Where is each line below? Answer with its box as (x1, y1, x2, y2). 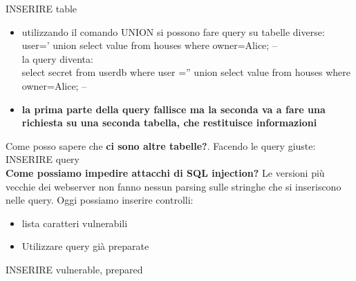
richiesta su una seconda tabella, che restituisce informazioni (21, 115, 317, 130)
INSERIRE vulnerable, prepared (6, 262, 143, 276)
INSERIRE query (6, 152, 80, 166)
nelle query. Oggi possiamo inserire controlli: (6, 193, 194, 207)
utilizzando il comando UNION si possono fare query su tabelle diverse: (21, 24, 325, 39)
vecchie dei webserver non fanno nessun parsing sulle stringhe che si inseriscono (6, 179, 341, 193)
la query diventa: (21, 51, 93, 66)
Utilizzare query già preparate (21, 239, 149, 253)
